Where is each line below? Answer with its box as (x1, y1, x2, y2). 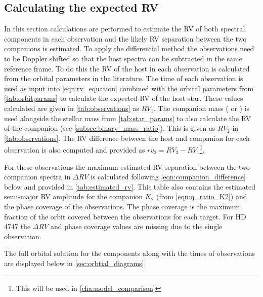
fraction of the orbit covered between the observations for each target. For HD (4, 211, 246, 221)
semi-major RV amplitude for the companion (4, 191, 143, 202)
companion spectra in (4, 171, 71, 182)
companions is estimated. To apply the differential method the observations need (4, 43, 254, 54)
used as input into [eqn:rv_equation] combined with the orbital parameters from (4, 83, 254, 93)
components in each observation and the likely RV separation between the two (4, 33, 247, 44)
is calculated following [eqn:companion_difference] (90, 171, 246, 182)
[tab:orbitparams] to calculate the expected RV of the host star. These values (4, 93, 243, 103)
